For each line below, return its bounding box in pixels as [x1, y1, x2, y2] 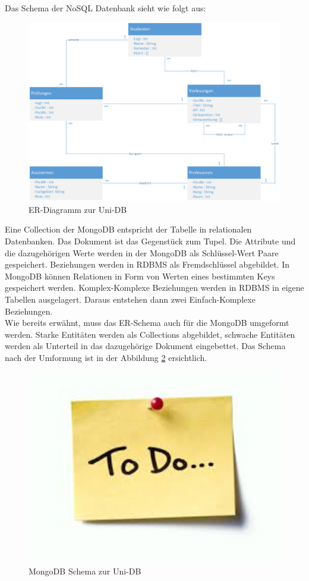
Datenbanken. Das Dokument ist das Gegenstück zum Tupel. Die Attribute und [5, 234, 296, 247]
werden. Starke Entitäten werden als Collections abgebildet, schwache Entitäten [5, 328, 295, 340]
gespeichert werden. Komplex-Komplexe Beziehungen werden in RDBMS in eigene [5, 281, 304, 294]
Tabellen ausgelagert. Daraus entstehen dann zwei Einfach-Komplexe [5, 293, 256, 305]
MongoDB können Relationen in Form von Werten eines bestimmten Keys [5, 269, 275, 282]
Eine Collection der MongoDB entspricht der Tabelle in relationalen [5, 223, 252, 235]
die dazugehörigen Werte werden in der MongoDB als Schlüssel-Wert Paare [5, 246, 279, 259]
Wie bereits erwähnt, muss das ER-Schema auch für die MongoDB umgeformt [5, 316, 289, 329]
